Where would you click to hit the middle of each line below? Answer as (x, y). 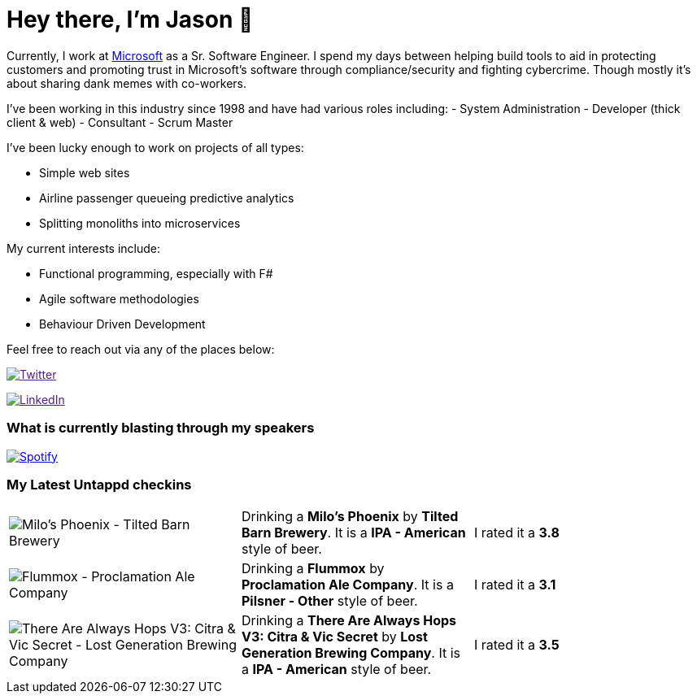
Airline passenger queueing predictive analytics (167, 198)
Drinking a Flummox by (313, 569)
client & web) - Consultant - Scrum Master (120, 122)
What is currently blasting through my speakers (161, 428)
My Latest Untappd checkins (99, 484)
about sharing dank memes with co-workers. (127, 83)
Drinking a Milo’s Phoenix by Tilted (350, 517)
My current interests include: (83, 248)
